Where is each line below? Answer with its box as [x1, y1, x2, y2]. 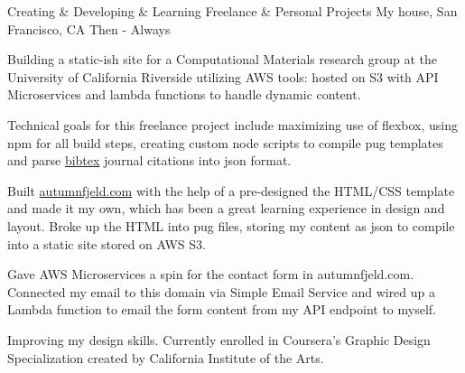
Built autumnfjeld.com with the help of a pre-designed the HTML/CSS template [7, 181, 455, 200]
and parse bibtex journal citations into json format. [7, 151, 292, 170]
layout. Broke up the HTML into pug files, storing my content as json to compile [7, 216, 455, 235]
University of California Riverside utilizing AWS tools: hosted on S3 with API [7, 67, 439, 86]
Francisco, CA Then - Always [7, 19, 171, 38]
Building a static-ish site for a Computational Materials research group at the [7, 50, 437, 69]
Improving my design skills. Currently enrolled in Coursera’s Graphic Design [7, 330, 431, 349]
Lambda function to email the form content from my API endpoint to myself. [7, 300, 436, 319]
